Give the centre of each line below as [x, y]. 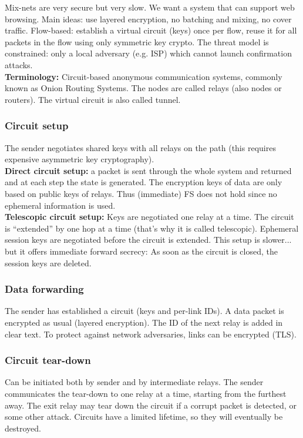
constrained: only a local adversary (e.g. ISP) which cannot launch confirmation [148, 53]
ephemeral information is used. [60, 205]
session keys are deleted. [48, 263]
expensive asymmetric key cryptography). [80, 159]
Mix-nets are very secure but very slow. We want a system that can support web [150, 7]
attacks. [19, 64]
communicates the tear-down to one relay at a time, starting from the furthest [146, 393]
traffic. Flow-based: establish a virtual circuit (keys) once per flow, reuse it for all [151, 30]
